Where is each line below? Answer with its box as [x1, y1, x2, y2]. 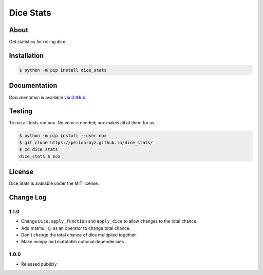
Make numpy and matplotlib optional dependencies [21, 239, 124, 245]
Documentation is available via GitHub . [9, 94, 87, 100]
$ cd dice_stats [19, 147, 58, 152]
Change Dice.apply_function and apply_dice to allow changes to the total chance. [21, 218, 198, 224]
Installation [9, 51, 44, 59]
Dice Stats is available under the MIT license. [9, 180, 99, 186]
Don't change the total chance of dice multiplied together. [21, 232, 137, 238]
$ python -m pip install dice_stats [19, 67, 107, 73]
